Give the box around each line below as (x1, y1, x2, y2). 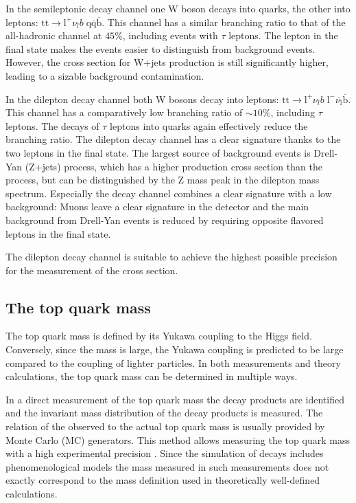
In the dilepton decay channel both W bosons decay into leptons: (5, 91, 279, 106)
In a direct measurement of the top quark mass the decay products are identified (5, 392, 344, 406)
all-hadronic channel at (5, 28, 102, 43)
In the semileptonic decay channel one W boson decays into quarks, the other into (5, 1, 351, 15)
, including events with (122, 28, 218, 43)
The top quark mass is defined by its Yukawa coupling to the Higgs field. (5, 328, 312, 343)
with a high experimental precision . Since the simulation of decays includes (5, 446, 324, 460)
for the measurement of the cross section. (5, 262, 178, 277)
